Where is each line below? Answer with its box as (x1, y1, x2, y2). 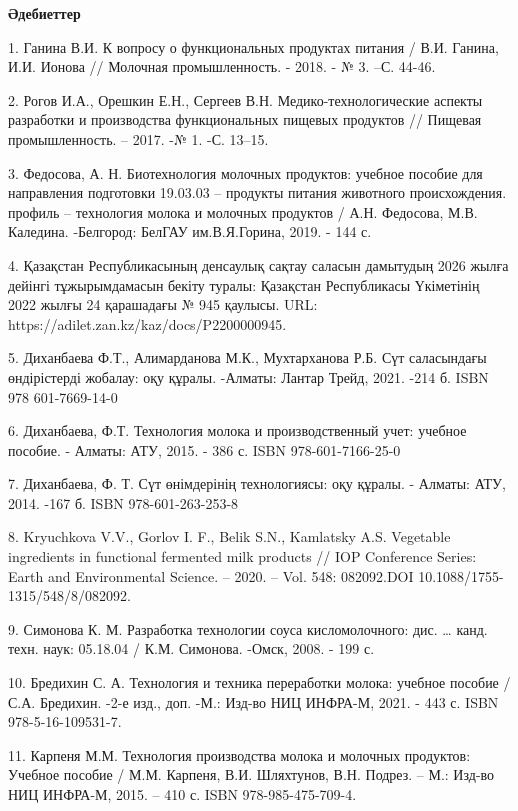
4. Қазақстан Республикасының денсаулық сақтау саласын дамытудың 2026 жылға (8, 254, 509, 275)
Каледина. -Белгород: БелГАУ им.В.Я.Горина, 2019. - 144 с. (8, 221, 372, 242)
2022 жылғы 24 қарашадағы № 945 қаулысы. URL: (8, 294, 318, 315)
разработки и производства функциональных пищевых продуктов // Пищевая (8, 109, 482, 130)
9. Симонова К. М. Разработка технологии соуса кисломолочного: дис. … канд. (8, 618, 488, 639)
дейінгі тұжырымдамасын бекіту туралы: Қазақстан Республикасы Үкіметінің (8, 274, 480, 295)
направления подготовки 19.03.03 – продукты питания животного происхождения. (8, 182, 507, 203)
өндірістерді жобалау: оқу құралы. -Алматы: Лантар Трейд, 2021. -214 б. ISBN (8, 366, 489, 387)
